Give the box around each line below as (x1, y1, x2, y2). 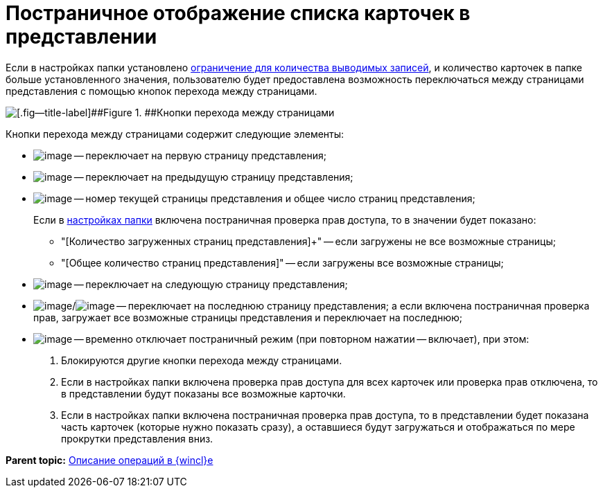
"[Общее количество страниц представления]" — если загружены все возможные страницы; (61, 256, 504, 269)
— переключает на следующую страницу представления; (73, 278, 348, 290)
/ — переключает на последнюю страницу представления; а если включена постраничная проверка (72, 299, 590, 312)
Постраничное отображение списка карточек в (6, 1, 471, 25)
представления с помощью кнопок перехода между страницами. (6, 84, 317, 97)
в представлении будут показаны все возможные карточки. (61, 387, 346, 400)
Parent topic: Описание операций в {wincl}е (6, 454, 213, 466)
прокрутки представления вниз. (61, 432, 213, 445)
